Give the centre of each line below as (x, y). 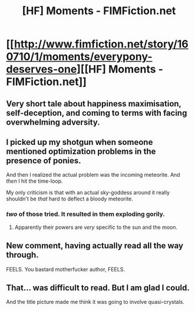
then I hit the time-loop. (34, 181)
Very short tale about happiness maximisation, (94, 104)
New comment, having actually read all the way (95, 246)
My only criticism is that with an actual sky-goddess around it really (88, 193)
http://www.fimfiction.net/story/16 (101, 44)
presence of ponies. (44, 161)
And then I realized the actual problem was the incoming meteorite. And (93, 175)
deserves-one (42, 69)
